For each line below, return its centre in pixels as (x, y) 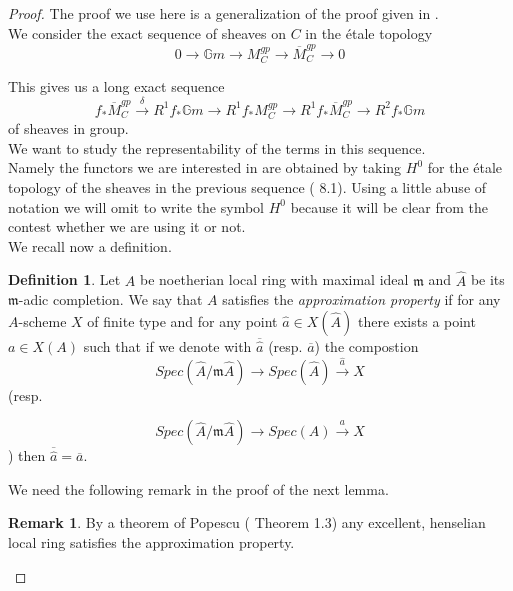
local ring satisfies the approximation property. (151, 542)
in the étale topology (369, 32)
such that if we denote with (167, 345)
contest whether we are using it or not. (127, 226)
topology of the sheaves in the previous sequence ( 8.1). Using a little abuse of (247, 186)
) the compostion (366, 345)
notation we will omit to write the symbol (136, 206)
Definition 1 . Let (64, 279)
